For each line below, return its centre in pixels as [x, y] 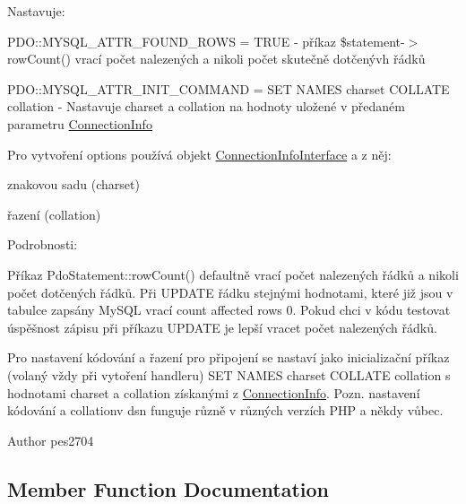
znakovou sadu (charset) [73, 184]
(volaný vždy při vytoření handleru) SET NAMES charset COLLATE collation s [229, 374]
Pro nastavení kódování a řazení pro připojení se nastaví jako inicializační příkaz [229, 357]
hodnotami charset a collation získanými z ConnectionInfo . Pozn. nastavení [214, 392]
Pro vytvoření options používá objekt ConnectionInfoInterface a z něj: [199, 154]
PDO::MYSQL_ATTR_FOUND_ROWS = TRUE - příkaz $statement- [206, 41]
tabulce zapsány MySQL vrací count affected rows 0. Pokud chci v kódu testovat [229, 310]
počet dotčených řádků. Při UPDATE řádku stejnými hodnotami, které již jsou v [230, 292]
